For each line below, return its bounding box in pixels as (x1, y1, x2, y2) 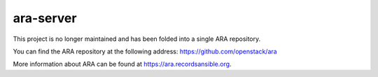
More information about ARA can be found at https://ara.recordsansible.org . (13, 60, 232, 69)
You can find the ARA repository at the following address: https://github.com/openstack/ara (13, 47, 277, 55)
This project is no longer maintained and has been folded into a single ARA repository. (13, 35, 261, 43)
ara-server (13, 10, 77, 26)
